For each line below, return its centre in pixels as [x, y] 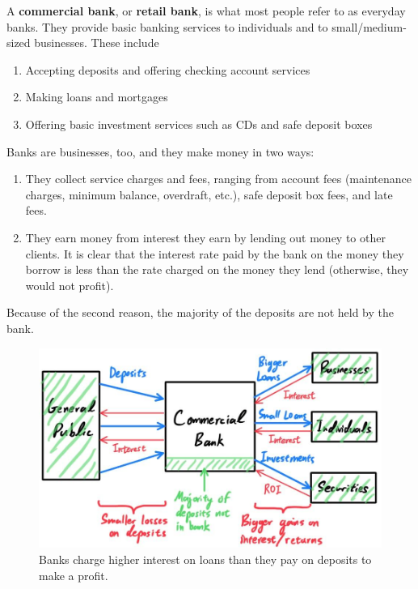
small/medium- [369, 26]
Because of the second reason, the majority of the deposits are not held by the [200, 312]
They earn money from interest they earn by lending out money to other [205, 237]
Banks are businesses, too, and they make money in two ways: [160, 151]
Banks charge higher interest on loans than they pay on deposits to [205, 559]
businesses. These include [97, 43]
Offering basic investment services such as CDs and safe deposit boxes [199, 124]
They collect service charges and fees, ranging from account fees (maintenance [218, 179]
